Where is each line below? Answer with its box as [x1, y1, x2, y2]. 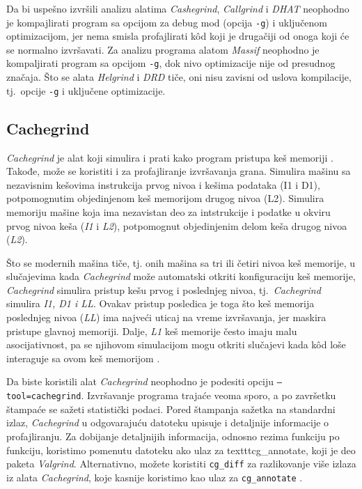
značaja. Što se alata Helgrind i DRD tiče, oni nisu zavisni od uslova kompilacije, [6, 70, 352, 84]
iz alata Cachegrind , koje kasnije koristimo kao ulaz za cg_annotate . [6, 469, 303, 484]
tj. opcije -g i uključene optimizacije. [6, 83, 166, 98]
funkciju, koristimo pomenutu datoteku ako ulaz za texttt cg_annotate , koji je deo [6, 442, 356, 457]
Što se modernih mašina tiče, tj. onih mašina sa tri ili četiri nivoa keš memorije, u [6, 255, 356, 270]
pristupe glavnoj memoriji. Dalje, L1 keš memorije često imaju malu [6, 323, 297, 338]
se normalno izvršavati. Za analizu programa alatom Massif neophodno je [6, 42, 320, 56]
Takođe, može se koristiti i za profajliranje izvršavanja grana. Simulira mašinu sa [6, 164, 351, 178]
